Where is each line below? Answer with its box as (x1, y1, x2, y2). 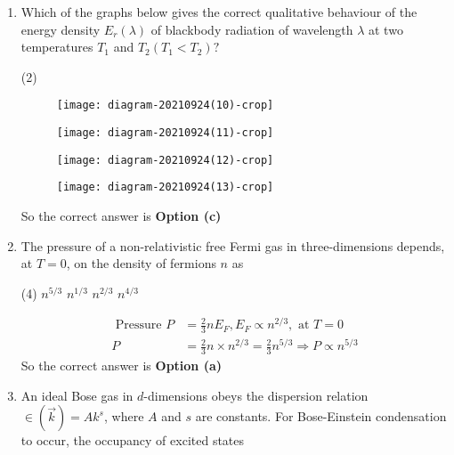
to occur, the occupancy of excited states (20, 431, 245, 450)
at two (369, 20, 403, 38)
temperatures (20, 37, 93, 56)
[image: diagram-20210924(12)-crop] (56, 153, 274, 167)
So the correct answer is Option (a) (20, 356, 223, 375)
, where (103, 407, 144, 426)
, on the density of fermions (66, 254, 216, 272)
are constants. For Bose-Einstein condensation (195, 407, 447, 426)
